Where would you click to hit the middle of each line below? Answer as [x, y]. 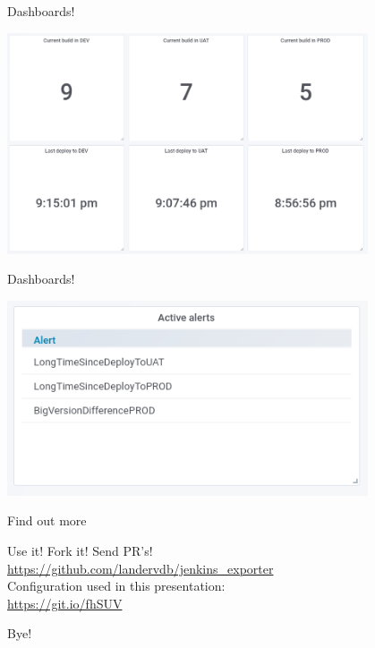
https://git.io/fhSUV [65, 603]
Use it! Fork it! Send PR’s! [80, 551]
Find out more [47, 520]
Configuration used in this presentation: [116, 586]
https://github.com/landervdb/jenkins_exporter [141, 568]
